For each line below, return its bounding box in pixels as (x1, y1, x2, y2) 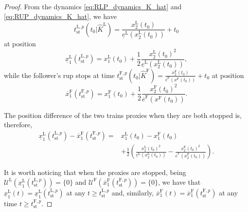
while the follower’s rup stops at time (4, 70, 115, 80)
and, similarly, (111, 187, 154, 197)
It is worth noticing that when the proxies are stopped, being (4, 167, 186, 177)
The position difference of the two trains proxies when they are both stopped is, (4, 110, 242, 120)
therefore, (4, 119, 33, 130)
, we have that (158, 176, 201, 187)
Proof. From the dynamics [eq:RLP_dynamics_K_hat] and (4, 1, 182, 11)
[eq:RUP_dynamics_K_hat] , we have (4, 11, 117, 21)
